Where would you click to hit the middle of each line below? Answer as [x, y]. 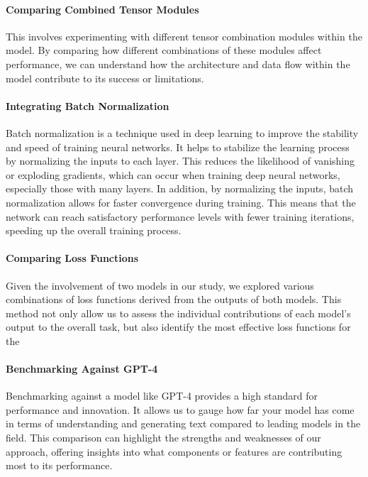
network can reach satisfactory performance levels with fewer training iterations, [180, 216]
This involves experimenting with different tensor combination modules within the [184, 36]
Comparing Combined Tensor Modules [102, 9]
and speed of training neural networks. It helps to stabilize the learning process [178, 147]
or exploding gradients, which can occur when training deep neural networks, [173, 174]
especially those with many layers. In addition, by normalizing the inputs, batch [180, 188]
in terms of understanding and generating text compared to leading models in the [183, 423]
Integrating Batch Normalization [88, 105]
